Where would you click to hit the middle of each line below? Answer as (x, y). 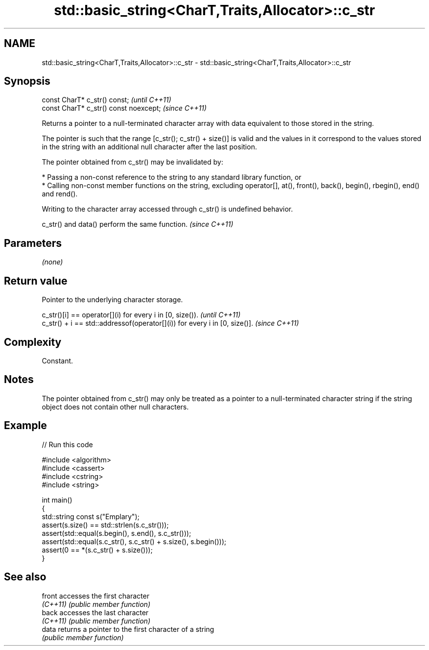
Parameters (33, 243)
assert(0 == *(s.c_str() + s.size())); (97, 550)
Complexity (33, 342)
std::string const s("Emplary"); (91, 516)
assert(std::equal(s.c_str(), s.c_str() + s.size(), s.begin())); (134, 541)
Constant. (58, 361)
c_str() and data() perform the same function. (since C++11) (138, 224)
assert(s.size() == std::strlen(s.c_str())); (105, 525)
